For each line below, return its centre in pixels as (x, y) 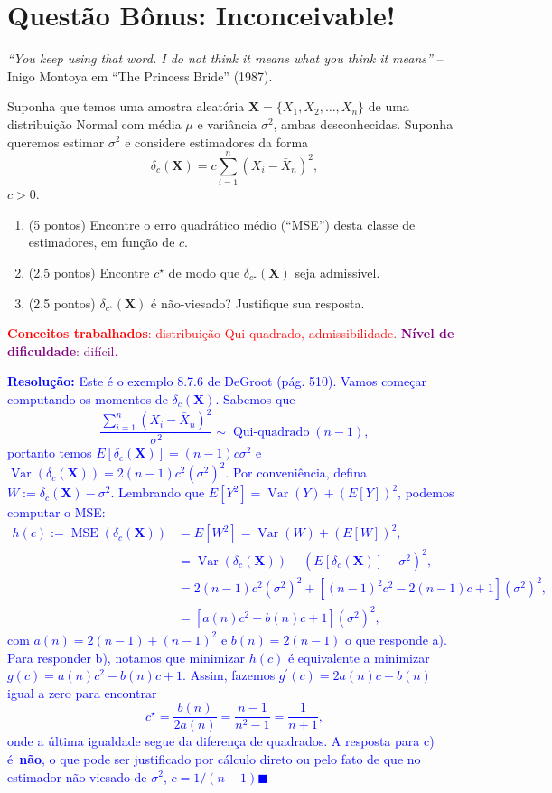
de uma (388, 106)
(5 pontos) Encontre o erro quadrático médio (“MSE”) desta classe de (222, 224)
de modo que (204, 272)
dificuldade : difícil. (63, 350)
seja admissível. (337, 272)
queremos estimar (56, 142)
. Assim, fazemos (229, 675)
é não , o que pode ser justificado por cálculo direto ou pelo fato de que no (214, 758)
